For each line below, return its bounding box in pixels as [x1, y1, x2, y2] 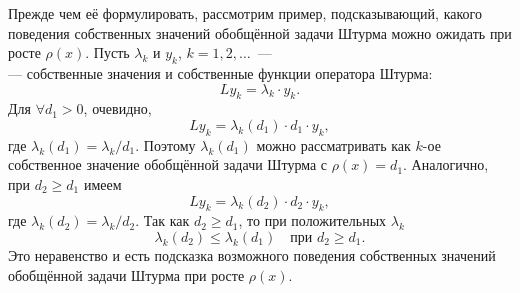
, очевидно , [83, 98, 152, 119]
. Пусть [85, 42, 130, 63]
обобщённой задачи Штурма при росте [8, 264, 245, 285]
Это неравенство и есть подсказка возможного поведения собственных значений [8, 244, 496, 265]
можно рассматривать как [256, 134, 411, 155]
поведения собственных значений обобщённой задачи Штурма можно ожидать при [8, 22, 512, 43]
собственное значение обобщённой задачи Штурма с [8, 154, 328, 175]
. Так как [135, 210, 190, 231]
